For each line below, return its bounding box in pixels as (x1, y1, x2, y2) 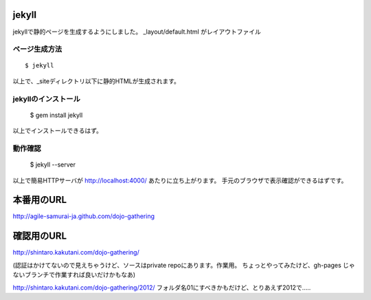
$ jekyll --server (30, 160, 76, 169)
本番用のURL (12, 194, 67, 206)
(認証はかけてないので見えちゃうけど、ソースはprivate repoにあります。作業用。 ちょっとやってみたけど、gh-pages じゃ (12, 261, 355, 269)
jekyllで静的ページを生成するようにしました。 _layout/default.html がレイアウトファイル (12, 28, 261, 36)
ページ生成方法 (12, 45, 63, 54)
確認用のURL (12, 231, 67, 242)
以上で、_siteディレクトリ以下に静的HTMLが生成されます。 (12, 76, 180, 85)
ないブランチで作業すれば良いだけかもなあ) (12, 270, 136, 279)
